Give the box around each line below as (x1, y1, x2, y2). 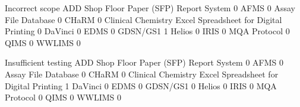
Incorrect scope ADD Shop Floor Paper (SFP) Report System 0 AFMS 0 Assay (5, 2, 295, 14)
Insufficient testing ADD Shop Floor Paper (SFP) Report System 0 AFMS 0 (5, 56, 283, 69)
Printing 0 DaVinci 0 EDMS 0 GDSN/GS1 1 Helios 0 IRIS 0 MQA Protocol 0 (5, 25, 290, 37)
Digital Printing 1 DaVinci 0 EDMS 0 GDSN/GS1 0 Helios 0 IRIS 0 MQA (5, 79, 277, 92)
